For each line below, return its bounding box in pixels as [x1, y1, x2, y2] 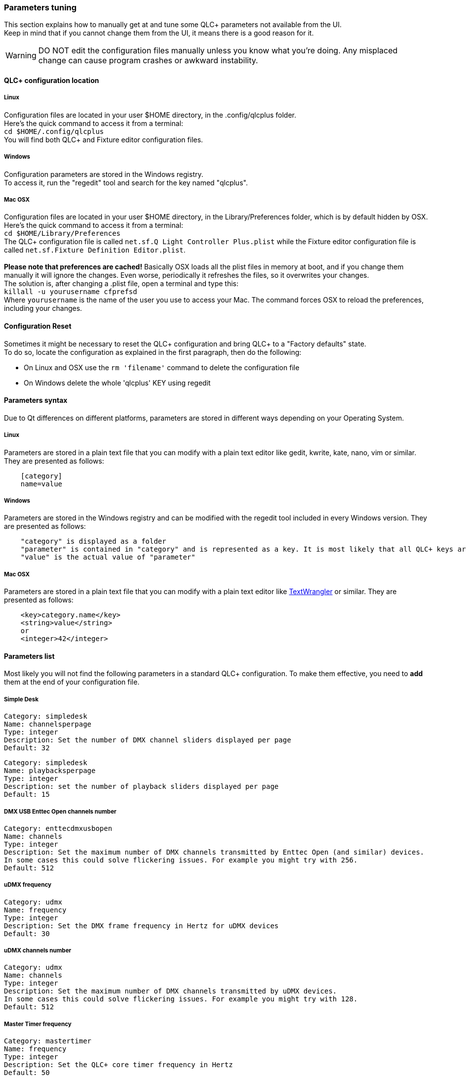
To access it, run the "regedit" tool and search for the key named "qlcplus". [4, 178, 248, 187]
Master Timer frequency [4, 1020, 72, 1028]
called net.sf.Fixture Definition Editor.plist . [4, 246, 186, 255]
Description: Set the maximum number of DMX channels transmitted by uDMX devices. [4, 987, 337, 995]
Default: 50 [4, 1069, 50, 1077]
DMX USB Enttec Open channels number [4, 808, 116, 815]
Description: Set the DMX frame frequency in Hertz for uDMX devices [4, 921, 279, 930]
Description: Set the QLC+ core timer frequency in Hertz [4, 1061, 233, 1069]
